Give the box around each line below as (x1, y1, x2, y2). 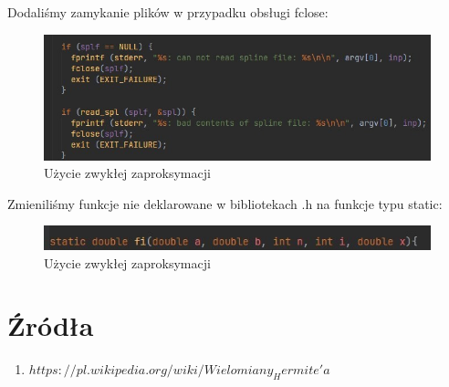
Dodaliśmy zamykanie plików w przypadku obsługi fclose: (7, 3, 329, 21)
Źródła (7, 307, 94, 344)
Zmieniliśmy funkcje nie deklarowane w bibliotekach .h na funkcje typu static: (7, 193, 443, 213)
